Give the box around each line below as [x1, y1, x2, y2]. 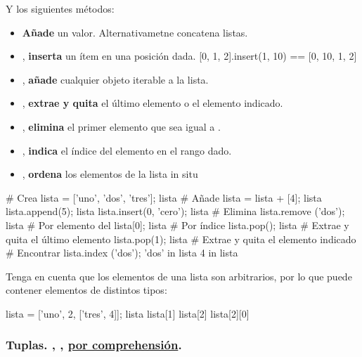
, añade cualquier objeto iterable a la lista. [22, 72, 209, 86]
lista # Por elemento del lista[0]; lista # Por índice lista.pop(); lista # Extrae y [6, 217, 349, 232]
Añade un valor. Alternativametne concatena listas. [22, 25, 248, 39]
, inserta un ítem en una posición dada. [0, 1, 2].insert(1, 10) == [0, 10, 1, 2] [22, 48, 357, 63]
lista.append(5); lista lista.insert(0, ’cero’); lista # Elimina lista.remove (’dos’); [6, 204, 345, 219]
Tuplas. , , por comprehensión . [6, 336, 182, 353]
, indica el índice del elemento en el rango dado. [22, 143, 232, 157]
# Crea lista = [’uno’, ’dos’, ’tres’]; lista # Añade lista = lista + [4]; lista [6, 190, 322, 205]
